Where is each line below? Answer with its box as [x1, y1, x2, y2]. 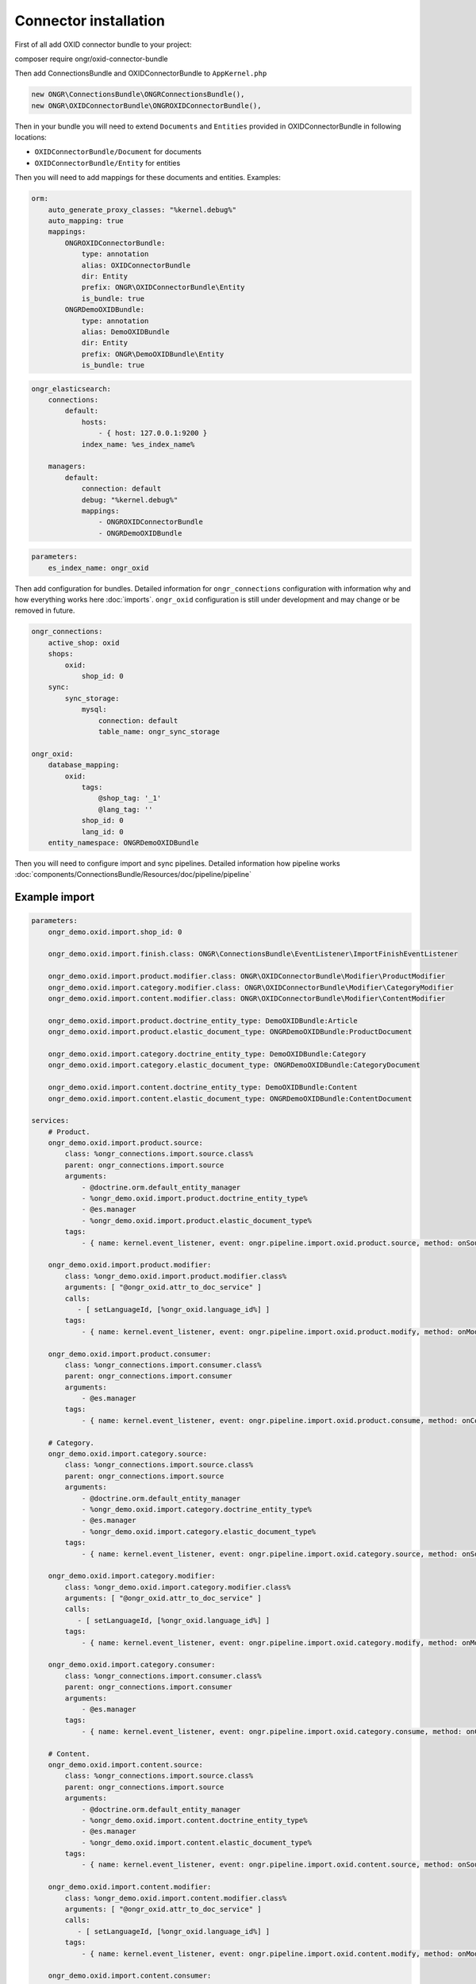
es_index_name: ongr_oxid [48, 563, 149, 572]
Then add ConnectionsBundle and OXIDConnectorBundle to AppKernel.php [14, 68, 267, 79]
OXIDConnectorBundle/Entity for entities [34, 158, 181, 167]
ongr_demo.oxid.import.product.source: [48, 1139, 204, 1148]
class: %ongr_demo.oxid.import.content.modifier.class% [64, 1894, 287, 1902]
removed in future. [14, 606, 75, 615]
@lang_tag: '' [98, 805, 154, 813]
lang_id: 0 [81, 827, 125, 836]
